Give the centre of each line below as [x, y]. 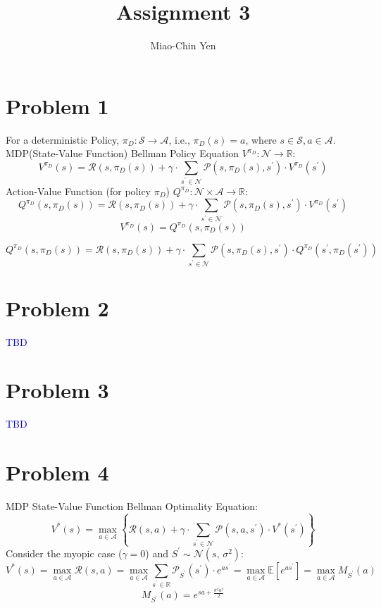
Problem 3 [57, 390]
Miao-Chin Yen [183, 45]
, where [261, 139]
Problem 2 [57, 308]
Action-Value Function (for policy [78, 191]
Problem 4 [57, 472]
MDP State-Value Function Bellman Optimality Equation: [132, 506]
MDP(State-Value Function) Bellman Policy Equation [123, 153]
